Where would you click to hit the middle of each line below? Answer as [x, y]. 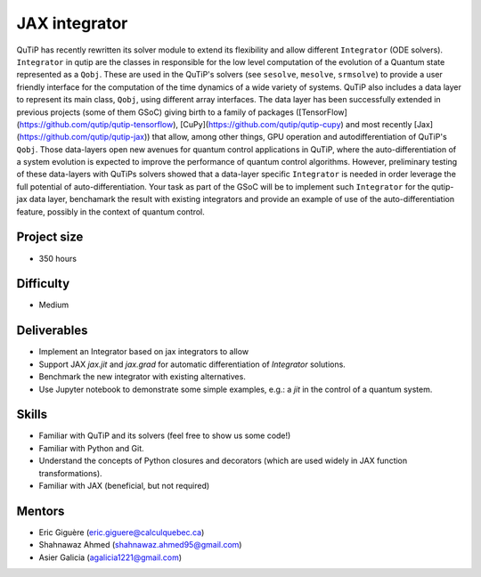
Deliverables [52, 331]
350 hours [58, 258]
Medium [54, 305]
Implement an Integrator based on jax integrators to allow [144, 352]
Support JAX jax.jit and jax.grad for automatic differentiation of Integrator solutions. [192, 364]
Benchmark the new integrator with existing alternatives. [143, 377]
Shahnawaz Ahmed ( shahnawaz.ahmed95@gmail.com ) [140, 545]
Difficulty [43, 284]
